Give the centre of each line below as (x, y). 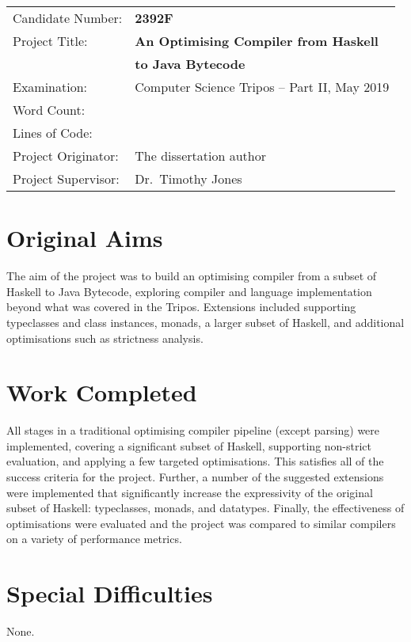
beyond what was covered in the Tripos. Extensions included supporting (181, 307)
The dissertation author (200, 156)
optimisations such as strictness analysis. (105, 338)
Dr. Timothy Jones (188, 179)
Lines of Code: (53, 133)
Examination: (50, 87)
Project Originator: (66, 156)
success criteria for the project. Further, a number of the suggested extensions (195, 477)
